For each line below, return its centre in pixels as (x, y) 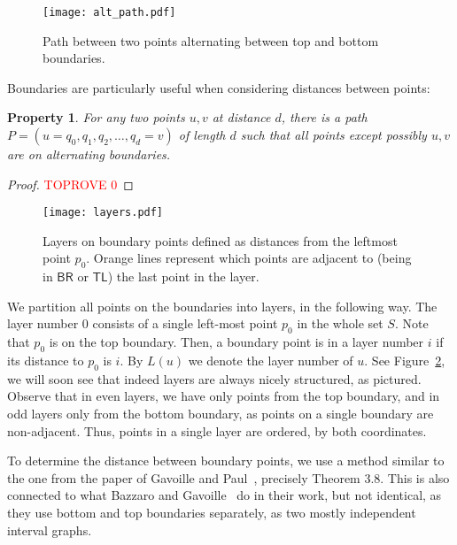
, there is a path (324, 117)
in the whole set (340, 323)
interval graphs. (50, 530)
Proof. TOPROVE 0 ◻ (70, 184)
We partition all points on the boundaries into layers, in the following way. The (222, 306)
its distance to (46, 361)
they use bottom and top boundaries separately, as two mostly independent (212, 512)
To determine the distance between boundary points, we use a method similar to (226, 461)
